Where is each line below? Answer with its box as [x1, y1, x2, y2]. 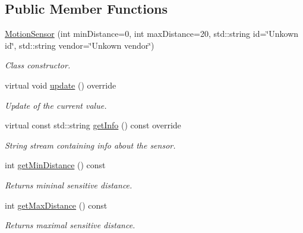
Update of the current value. [5, 99, 107, 111]
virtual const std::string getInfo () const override [5, 119, 181, 131]
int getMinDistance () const [5, 159, 106, 171]
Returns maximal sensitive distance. [5, 219, 135, 231]
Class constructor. [5, 59, 71, 71]
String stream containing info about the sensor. [5, 138, 176, 151]
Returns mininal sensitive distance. [5, 178, 132, 191]
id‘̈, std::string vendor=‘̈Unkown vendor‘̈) [5, 39, 154, 51]
